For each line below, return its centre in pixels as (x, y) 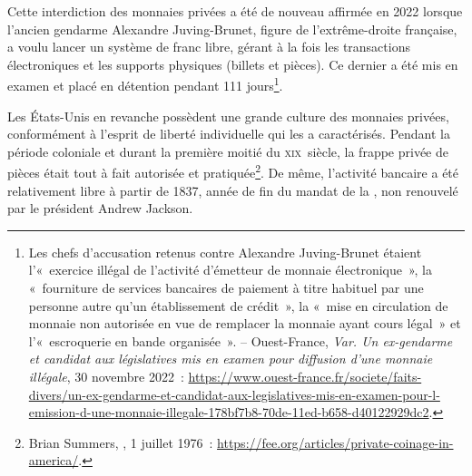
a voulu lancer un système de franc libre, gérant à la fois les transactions (209, 47)
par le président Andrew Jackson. (100, 208)
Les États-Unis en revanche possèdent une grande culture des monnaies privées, (228, 116)
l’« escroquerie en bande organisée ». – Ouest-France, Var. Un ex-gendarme (241, 340)
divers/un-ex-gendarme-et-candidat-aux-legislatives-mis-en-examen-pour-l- (234, 394)
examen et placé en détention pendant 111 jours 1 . (145, 84)
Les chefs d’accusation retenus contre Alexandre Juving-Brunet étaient (225, 252)
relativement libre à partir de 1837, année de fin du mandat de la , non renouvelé (233, 190)
